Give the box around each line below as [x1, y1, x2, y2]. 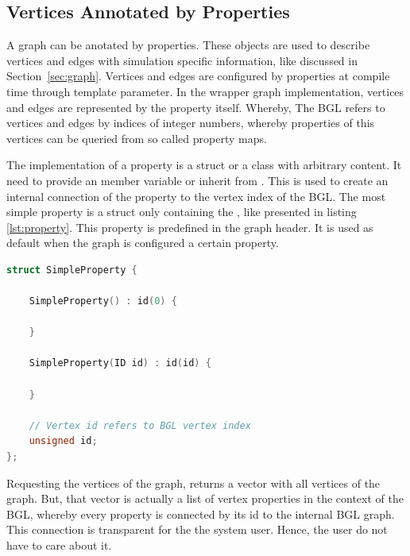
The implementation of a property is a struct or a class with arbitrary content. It [6, 156, 402, 173]
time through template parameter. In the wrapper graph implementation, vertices [6, 83, 404, 99]
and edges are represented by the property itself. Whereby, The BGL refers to [6, 98, 385, 115]
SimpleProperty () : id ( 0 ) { [29, 295, 177, 307]
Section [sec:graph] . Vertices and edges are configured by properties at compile [6, 68, 390, 84]
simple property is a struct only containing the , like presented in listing [6, 203, 357, 220]
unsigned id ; [29, 435, 98, 447]
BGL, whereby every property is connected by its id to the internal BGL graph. [6, 505, 395, 522]
